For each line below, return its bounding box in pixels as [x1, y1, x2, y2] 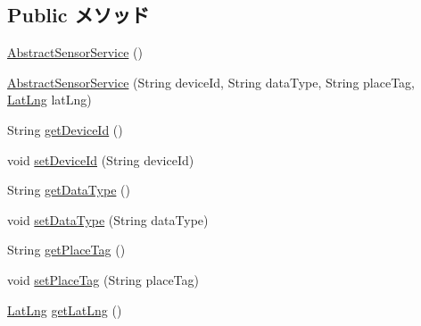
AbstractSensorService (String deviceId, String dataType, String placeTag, [7, 72, 416, 91]
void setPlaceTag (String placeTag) [7, 270, 199, 288]
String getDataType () [7, 180, 130, 199]
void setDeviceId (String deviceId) [7, 150, 194, 169]
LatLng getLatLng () [7, 300, 122, 319]
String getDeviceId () [7, 120, 123, 138]
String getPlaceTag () [7, 240, 126, 259]
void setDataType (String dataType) [7, 210, 209, 229]
